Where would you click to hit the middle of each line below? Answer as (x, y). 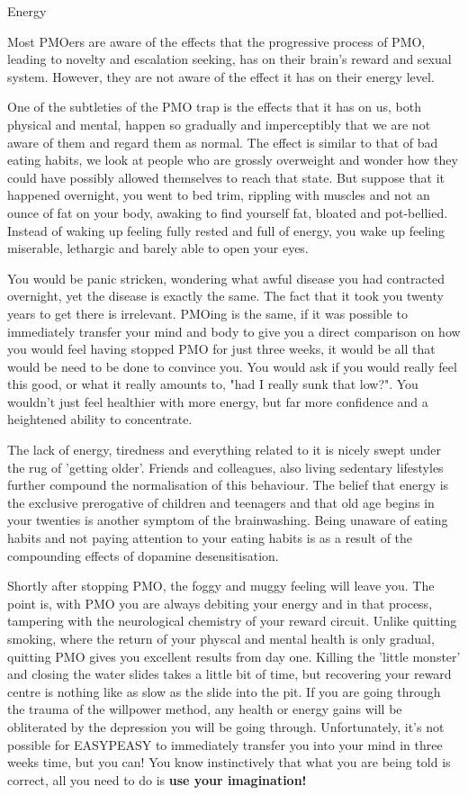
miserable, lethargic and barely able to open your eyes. (158, 248)
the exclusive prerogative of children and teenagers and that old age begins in (221, 502)
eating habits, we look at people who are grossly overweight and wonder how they (233, 160)
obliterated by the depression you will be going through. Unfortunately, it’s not (226, 726)
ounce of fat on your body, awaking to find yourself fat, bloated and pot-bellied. (228, 212)
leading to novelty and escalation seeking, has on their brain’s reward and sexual (229, 59)
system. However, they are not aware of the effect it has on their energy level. (221, 76)
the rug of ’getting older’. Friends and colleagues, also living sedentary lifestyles (225, 467)
